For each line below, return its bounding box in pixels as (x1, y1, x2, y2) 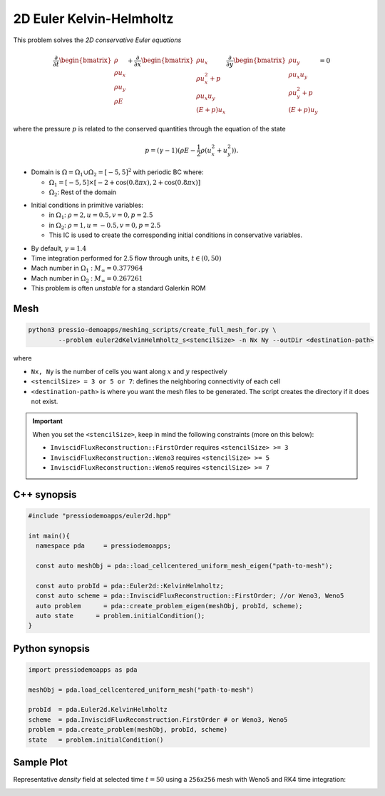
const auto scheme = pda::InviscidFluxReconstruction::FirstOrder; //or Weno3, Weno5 (36, 592, 344, 600)
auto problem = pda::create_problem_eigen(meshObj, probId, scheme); (36, 602, 303, 610)
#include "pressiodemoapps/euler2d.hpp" (28, 512, 171, 520)
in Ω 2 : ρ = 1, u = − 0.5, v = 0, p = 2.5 (48, 221, 161, 231)
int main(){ (28, 532, 71, 540)
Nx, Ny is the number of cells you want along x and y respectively (31, 367, 227, 376)
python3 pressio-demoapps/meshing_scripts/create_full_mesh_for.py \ (28, 326, 277, 334)
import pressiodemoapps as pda (28, 665, 138, 674)
